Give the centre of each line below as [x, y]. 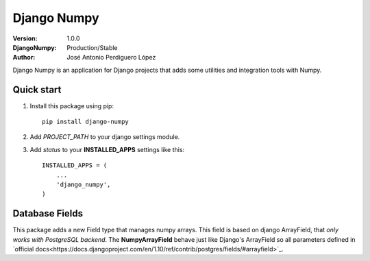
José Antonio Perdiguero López [111, 58]
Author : [24, 58]
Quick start [37, 89]
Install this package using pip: [72, 105]
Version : [25, 38]
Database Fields [48, 213]
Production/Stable [92, 47]
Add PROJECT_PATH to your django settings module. [105, 137]
